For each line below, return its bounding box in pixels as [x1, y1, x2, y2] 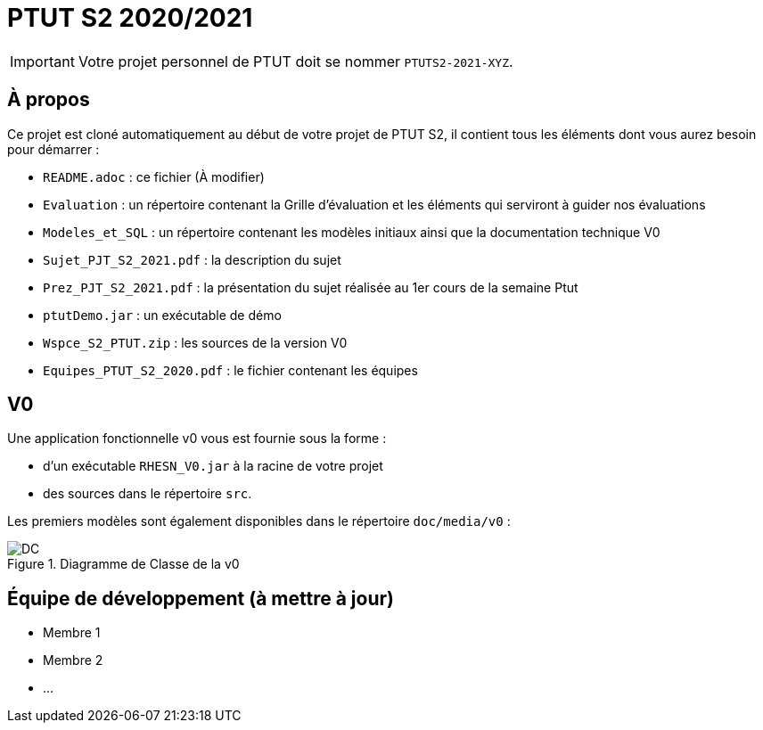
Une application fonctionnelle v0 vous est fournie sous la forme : [7, 431, 387, 447]
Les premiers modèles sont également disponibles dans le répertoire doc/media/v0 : [7, 513, 511, 529]
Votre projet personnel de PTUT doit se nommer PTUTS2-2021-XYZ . [78, 52, 513, 70]
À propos [7, 88, 90, 111]
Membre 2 [43, 652, 103, 668]
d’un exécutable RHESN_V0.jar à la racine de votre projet [43, 458, 383, 474]
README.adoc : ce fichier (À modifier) [43, 168, 265, 185]
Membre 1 [43, 625, 101, 641]
